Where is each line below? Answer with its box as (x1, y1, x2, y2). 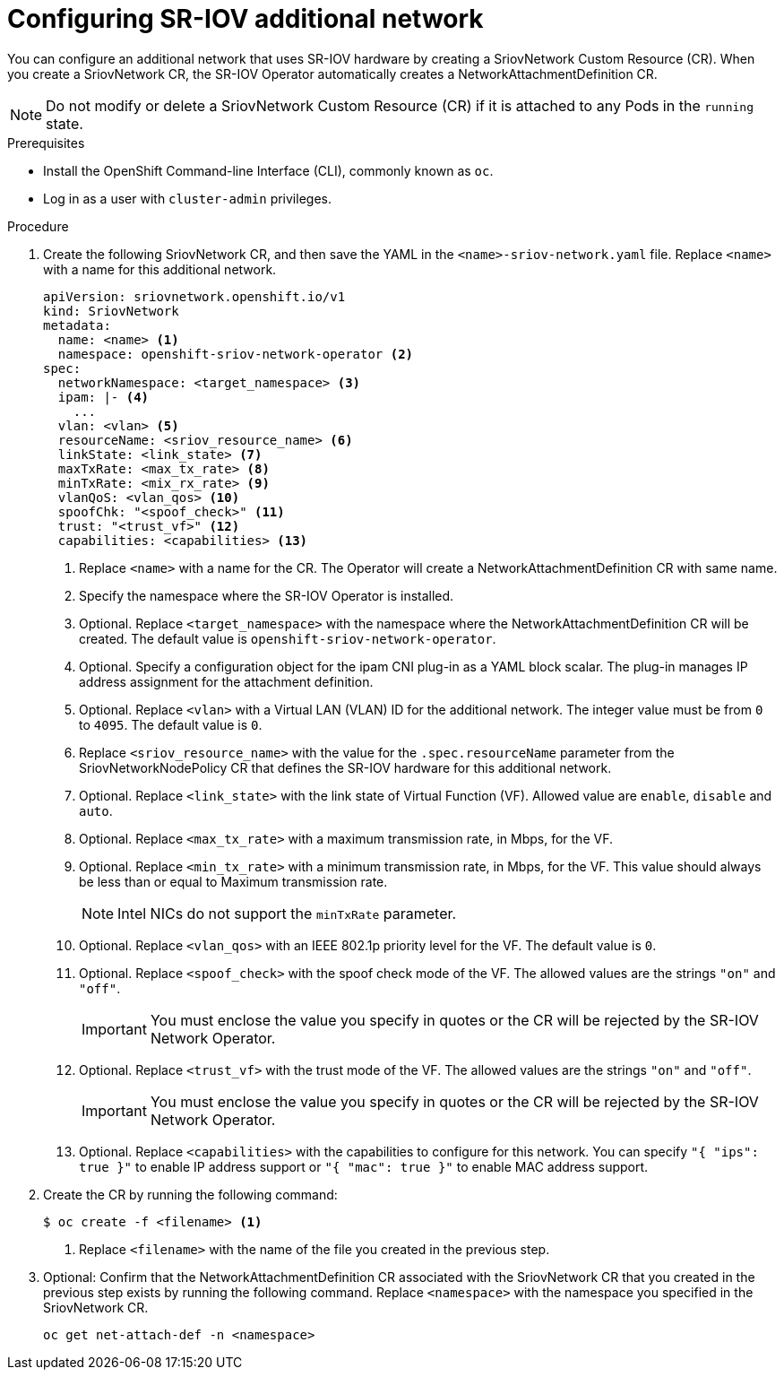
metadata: (43, 317, 111, 333)
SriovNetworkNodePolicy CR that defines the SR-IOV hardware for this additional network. (79, 759, 612, 775)
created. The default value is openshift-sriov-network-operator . (79, 630, 496, 646)
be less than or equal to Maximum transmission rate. (79, 873, 388, 889)
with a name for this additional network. (43, 261, 277, 277)
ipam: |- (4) (57, 389, 150, 404)
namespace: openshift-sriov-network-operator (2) (57, 346, 414, 361)
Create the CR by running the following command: (43, 1186, 338, 1202)
